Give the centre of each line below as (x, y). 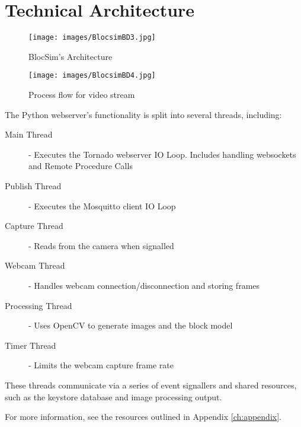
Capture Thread (34, 226)
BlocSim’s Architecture (71, 56)
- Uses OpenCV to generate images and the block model (131, 325)
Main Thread (29, 134)
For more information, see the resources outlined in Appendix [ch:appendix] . (143, 417)
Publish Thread (33, 186)
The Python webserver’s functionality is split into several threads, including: (143, 114)
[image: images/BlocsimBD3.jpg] (92, 38)
